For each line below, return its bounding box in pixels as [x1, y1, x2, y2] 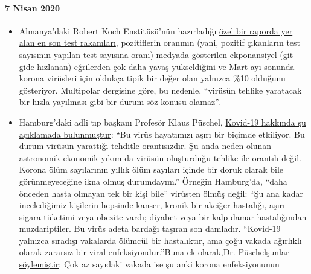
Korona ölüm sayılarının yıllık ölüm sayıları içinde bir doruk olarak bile [19, 163, 283, 176]
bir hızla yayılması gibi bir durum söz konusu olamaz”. [19, 95, 220, 108]
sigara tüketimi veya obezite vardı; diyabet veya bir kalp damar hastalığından [19, 210, 307, 223]
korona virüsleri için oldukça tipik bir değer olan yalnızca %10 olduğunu [19, 72, 286, 84]
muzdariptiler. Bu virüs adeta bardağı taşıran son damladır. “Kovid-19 [19, 222, 281, 235]
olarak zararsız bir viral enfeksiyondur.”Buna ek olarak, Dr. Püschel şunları [19, 246, 292, 258]
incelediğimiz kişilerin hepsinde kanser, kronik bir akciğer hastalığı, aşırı [19, 199, 285, 211]
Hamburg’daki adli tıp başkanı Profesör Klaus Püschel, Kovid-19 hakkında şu [19, 115, 306, 128]
